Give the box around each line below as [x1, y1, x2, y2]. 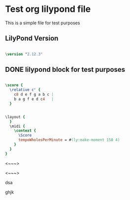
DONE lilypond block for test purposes [5, 65, 126, 74]
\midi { [9, 124, 26, 129]
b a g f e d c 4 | [14, 97, 54, 102]
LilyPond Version [5, 34, 59, 43]
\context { [14, 128, 36, 133]
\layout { [5, 114, 26, 119]
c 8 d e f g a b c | [14, 92, 54, 97]
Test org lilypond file [5, 3, 91, 15]
